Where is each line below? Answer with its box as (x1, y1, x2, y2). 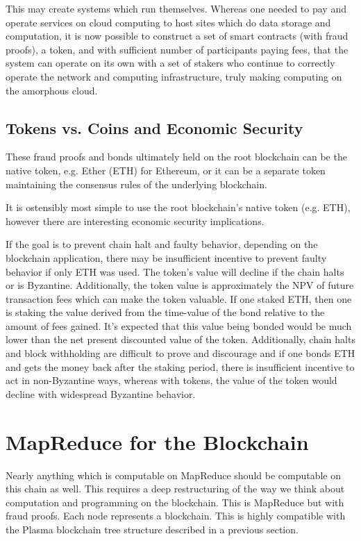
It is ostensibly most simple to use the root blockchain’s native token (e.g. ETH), (6, 200, 351, 215)
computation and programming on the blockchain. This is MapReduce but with (6, 494, 344, 509)
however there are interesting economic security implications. (6, 213, 265, 228)
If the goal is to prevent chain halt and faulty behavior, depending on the (6, 237, 318, 251)
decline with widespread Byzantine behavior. (6, 386, 196, 401)
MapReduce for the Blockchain (6, 427, 309, 456)
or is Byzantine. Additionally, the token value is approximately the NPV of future (6, 278, 354, 292)
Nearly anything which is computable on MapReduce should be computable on (6, 467, 342, 482)
